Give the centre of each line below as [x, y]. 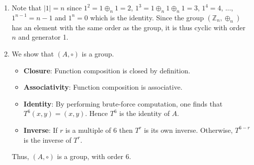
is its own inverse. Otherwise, [188, 130]
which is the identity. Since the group [147, 17]
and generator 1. [43, 37]
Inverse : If [41, 130]
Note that [27, 7]
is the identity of [145, 113]
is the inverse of [47, 139]
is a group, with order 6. [94, 156]
